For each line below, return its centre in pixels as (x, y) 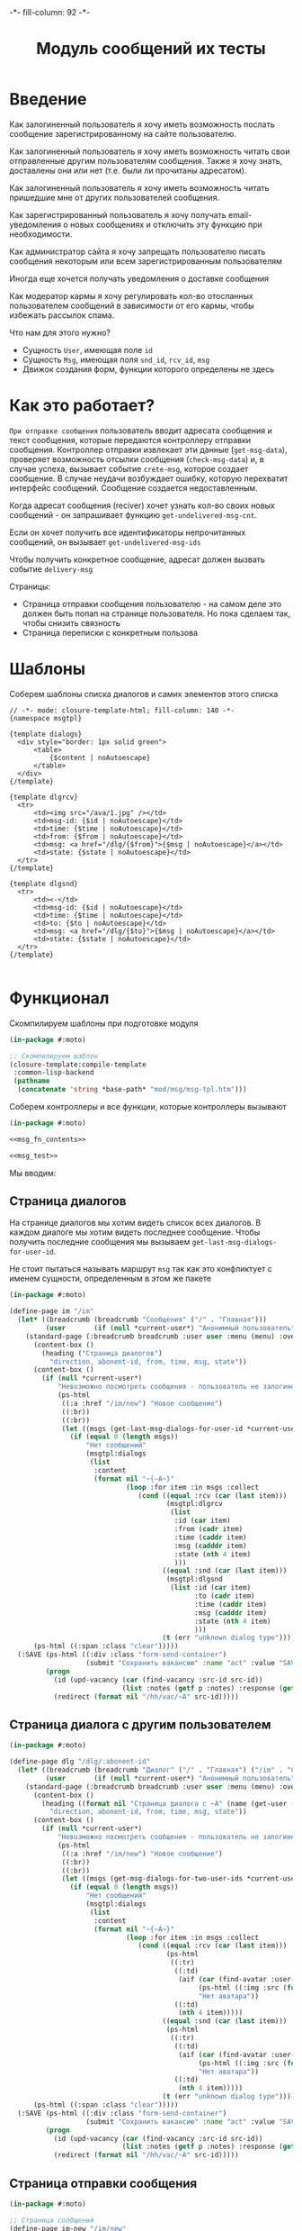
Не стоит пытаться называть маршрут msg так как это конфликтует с (141, 1269)
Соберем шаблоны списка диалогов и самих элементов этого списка (144, 694)
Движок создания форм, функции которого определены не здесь (148, 369)
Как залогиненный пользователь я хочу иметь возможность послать (142, 124)
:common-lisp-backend (53, 1073)
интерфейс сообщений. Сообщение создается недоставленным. (133, 487)
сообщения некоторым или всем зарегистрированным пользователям (146, 261)
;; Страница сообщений (52, 2220)
